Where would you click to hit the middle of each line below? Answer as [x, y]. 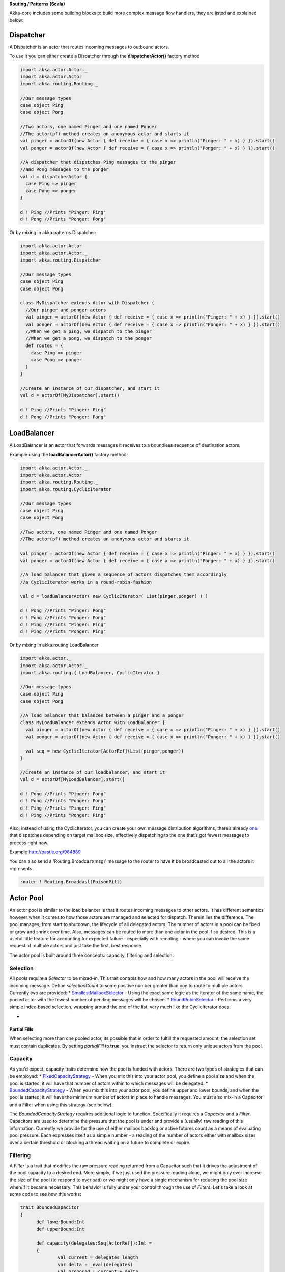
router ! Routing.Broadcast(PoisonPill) [71, 882]
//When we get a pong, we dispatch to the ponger [89, 339]
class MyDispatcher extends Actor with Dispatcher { [87, 303]
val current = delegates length [98, 1257]
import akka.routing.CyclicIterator [66, 489]
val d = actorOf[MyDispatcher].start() [70, 395]
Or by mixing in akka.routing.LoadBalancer [54, 645]
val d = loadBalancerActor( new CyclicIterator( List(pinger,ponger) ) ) [114, 596]
